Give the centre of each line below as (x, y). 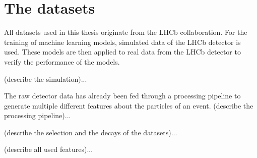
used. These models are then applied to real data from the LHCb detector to (122, 52)
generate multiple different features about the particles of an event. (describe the (129, 105)
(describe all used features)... (49, 149)
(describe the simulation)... (46, 78)
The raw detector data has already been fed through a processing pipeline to (122, 96)
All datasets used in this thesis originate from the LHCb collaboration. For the (126, 32)
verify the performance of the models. (62, 61)
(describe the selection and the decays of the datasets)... (91, 132)
